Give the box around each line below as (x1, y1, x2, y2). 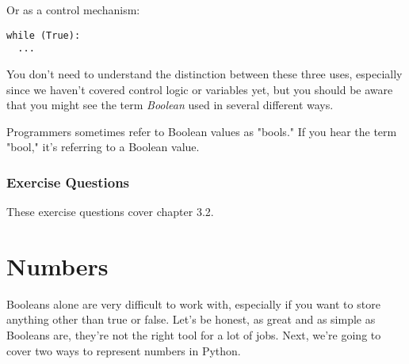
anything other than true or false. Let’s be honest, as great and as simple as (6, 311, 376, 328)
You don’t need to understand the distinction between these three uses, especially (6, 65, 403, 82)
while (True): (6, 29, 81, 41)
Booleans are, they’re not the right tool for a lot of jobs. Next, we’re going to (6, 327, 381, 343)
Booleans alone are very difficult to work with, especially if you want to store (6, 295, 380, 312)
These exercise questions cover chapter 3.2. (6, 203, 214, 220)
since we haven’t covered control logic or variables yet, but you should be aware (6, 81, 393, 97)
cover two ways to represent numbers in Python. (6, 342, 241, 358)
